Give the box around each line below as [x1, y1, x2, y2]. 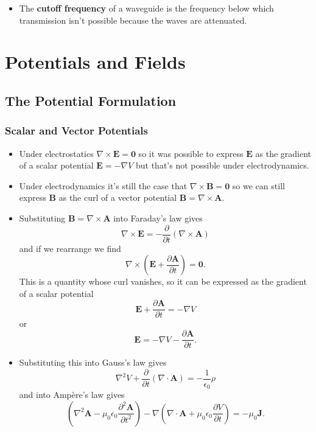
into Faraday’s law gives [113, 211, 203, 224]
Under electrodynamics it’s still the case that [19, 179, 188, 192]
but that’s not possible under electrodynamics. [135, 159, 309, 172]
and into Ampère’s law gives [19, 388, 125, 401]
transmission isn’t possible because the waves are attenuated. [19, 13, 247, 26]
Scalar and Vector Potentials [5, 123, 148, 138]
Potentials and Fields [5, 49, 186, 74]
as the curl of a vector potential [58, 191, 177, 204]
